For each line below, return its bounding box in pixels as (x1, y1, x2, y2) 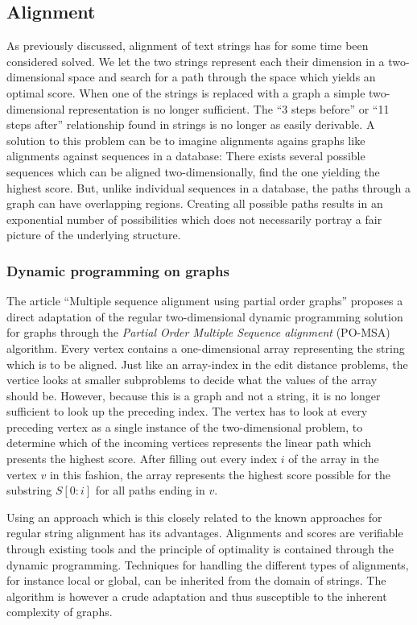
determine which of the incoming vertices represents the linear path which (6, 434, 372, 451)
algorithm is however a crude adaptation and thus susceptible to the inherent (6, 587, 387, 604)
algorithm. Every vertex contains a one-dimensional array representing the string (6, 339, 405, 356)
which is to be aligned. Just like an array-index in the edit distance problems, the (6, 355, 408, 372)
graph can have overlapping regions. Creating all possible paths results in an (6, 195, 383, 212)
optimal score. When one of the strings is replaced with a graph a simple (6, 84, 365, 101)
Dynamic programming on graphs (6, 260, 229, 280)
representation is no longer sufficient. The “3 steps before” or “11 (68, 100, 390, 117)
